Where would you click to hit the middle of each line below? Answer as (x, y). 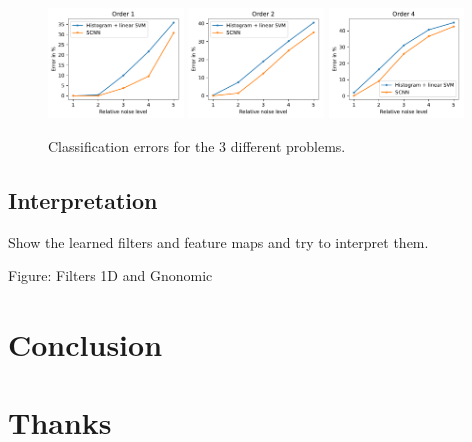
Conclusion (85, 344)
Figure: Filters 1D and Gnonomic (110, 275)
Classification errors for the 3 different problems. (197, 145)
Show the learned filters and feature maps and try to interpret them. (218, 241)
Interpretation (83, 199)
